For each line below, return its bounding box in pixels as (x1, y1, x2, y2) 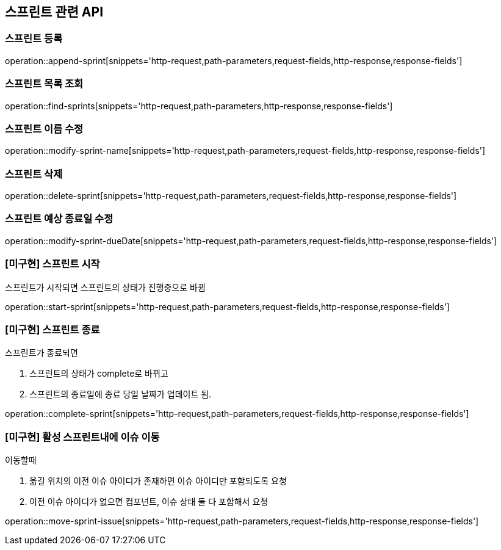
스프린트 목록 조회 (5, 78, 84, 90)
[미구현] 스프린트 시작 (5, 258, 100, 270)
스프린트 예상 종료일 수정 (5, 212, 114, 225)
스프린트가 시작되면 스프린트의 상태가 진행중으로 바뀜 (5, 281, 206, 292)
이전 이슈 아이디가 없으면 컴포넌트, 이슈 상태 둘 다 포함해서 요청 (29, 496, 269, 507)
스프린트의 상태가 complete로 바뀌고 (29, 368, 168, 379)
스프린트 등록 (5, 32, 63, 45)
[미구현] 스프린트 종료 (5, 323, 100, 336)
